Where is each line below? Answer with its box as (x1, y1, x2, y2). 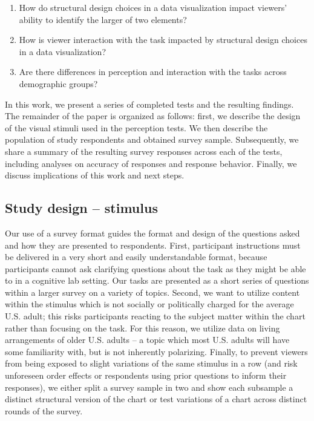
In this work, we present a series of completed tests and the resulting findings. (5, 97, 294, 110)
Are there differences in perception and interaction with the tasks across (19, 65, 287, 78)
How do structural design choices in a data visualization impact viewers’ (19, 1, 287, 13)
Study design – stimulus (5, 198, 158, 217)
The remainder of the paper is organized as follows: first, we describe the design (5, 109, 301, 122)
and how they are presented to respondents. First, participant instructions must (5, 238, 301, 251)
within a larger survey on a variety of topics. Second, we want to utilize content (5, 286, 300, 298)
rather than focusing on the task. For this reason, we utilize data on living (5, 321, 280, 334)
